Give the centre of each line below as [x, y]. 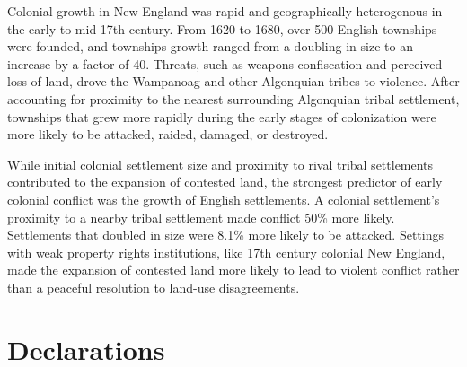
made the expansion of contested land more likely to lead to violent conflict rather [233, 270]
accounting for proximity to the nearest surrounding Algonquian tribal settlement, [233, 98]
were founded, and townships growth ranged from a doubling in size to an [210, 46]
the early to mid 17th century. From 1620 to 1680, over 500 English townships [222, 28]
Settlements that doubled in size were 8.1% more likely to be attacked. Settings [225, 235]
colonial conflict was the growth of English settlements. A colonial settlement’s [224, 199]
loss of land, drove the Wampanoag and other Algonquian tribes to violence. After [233, 81]
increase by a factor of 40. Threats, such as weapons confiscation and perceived [225, 63]
